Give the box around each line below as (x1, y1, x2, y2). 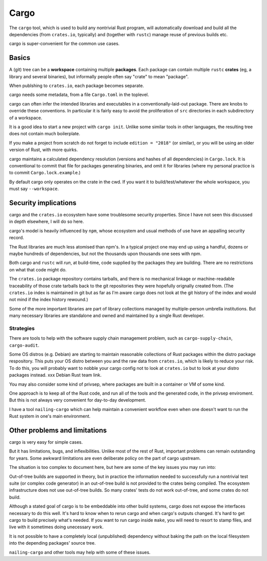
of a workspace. (9, 114, 43, 121)
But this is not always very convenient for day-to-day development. (9, 397, 146, 403)
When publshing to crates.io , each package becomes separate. (9, 83, 144, 89)
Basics (9, 53, 31, 62)
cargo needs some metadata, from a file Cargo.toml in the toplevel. (9, 92, 149, 98)
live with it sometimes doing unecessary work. (9, 524, 104, 530)
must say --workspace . (9, 186, 59, 192)
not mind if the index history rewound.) (9, 297, 89, 303)
